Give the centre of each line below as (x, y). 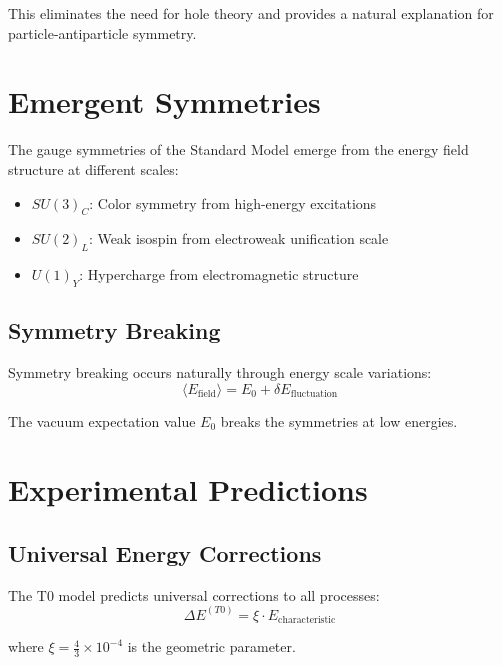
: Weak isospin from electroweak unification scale (238, 238)
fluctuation (314, 394)
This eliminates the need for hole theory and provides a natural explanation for (251, 13)
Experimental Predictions (188, 489)
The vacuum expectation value (102, 420)
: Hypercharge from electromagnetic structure (219, 274)
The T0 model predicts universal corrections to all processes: (194, 594)
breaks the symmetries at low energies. (339, 420)
